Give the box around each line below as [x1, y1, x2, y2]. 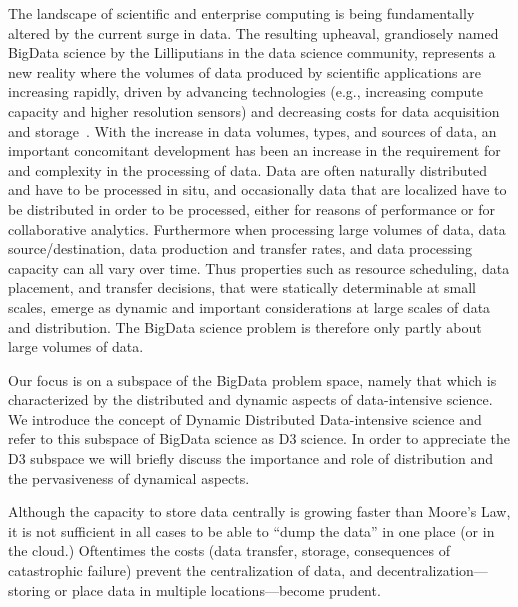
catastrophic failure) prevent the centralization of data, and [8, 560, 373, 581]
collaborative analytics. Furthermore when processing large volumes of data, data [8, 218, 506, 239]
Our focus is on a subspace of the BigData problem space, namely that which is [8, 369, 497, 390]
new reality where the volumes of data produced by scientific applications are [8, 61, 481, 82]
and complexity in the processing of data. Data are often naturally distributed [8, 159, 487, 180]
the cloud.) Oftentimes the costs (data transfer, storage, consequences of [8, 540, 451, 561]
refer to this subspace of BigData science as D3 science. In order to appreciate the [8, 428, 511, 449]
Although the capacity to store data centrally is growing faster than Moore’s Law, [8, 501, 511, 522]
